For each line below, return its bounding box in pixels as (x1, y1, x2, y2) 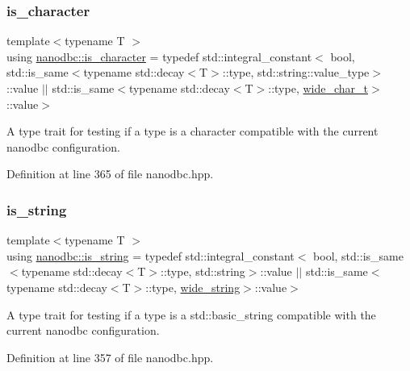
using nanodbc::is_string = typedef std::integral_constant (6, 247, 295, 264)
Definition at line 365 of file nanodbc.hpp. (6, 165, 214, 182)
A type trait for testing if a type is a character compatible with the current (6, 123, 379, 140)
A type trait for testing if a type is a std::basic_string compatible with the (6, 306, 376, 323)
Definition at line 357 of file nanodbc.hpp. (6, 348, 214, 365)
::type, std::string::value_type (222, 64, 370, 81)
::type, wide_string (145, 278, 241, 295)
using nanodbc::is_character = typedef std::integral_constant (6, 48, 312, 65)
